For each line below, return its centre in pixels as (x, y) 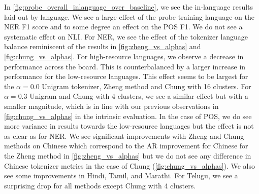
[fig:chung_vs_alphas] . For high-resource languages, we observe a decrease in (124, 56)
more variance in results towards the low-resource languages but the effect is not (129, 126)
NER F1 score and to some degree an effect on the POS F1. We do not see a (123, 27)
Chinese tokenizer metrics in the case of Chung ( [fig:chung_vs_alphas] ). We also (130, 165)
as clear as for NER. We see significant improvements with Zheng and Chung (124, 135)
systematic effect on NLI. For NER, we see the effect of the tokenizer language (126, 36)
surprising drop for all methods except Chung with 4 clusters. (100, 185)
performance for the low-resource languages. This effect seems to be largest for (126, 76)
